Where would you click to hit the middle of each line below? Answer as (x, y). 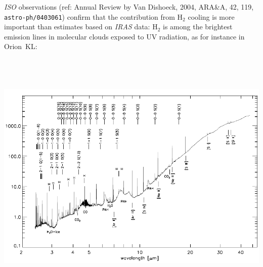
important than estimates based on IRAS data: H (81, 27)
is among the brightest (198, 27)
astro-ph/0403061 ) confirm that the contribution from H (94, 16)
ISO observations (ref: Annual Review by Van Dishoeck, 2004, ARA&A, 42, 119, (129, 7)
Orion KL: (21, 46)
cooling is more (211, 16)
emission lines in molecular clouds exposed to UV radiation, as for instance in (124, 36)
